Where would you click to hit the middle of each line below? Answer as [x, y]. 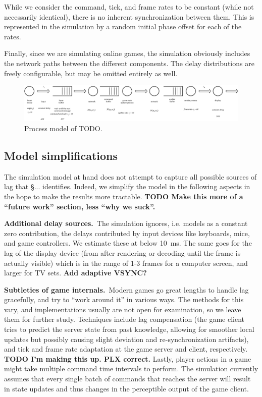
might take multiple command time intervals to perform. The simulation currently [131, 368]
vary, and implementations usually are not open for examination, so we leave [123, 309]
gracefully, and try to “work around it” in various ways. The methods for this [124, 299]
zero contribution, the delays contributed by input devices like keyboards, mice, [127, 233]
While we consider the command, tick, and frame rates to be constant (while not [129, 7]
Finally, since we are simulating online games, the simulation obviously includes [127, 53]
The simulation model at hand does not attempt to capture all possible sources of [130, 176]
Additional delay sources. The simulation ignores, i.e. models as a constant [126, 223]
